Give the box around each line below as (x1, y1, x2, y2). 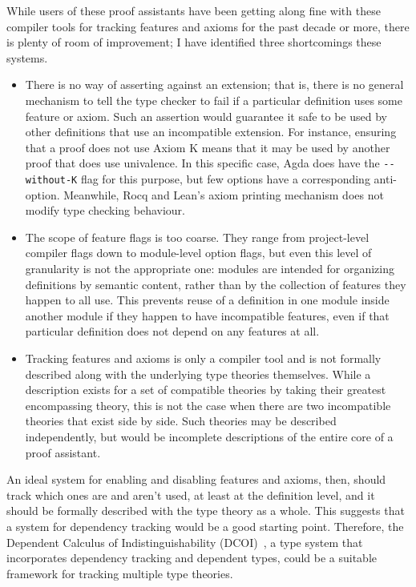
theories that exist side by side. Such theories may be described (25, 412, 337, 429)
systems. (6, 49, 48, 66)
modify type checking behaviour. (25, 202, 185, 219)
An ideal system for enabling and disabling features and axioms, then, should (6, 471, 386, 488)
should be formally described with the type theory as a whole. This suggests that (6, 502, 405, 519)
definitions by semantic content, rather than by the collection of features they (25, 275, 406, 292)
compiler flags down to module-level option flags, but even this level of (25, 244, 372, 261)
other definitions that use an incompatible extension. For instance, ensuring (25, 123, 397, 140)
